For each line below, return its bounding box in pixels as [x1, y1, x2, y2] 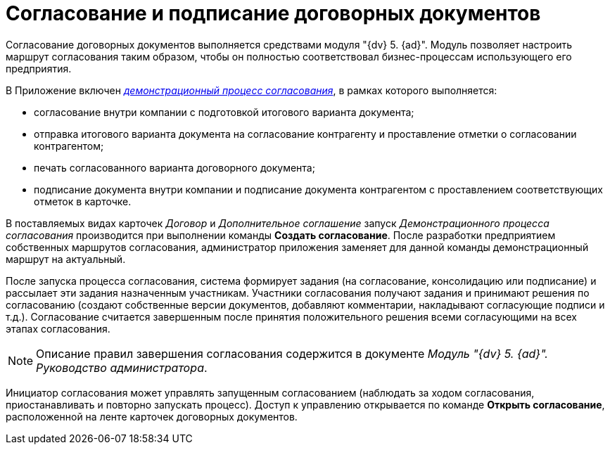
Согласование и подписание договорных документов [6, 1, 541, 25]
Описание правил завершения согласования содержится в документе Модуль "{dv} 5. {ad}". [36, 346, 548, 361]
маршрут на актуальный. [6, 252, 126, 265]
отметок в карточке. [34, 195, 132, 207]
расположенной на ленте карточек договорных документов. [6, 410, 298, 423]
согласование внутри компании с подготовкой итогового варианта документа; [34, 105, 414, 118]
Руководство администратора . [36, 360, 208, 375]
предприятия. [6, 62, 72, 75]
